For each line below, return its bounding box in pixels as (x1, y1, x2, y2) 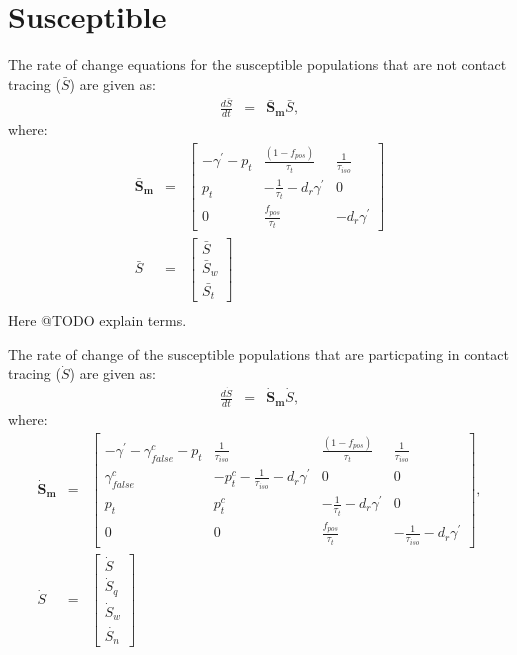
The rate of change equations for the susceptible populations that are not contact (8, 54, 507, 75)
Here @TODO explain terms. (8, 310, 187, 331)
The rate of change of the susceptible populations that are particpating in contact (8, 343, 509, 364)
